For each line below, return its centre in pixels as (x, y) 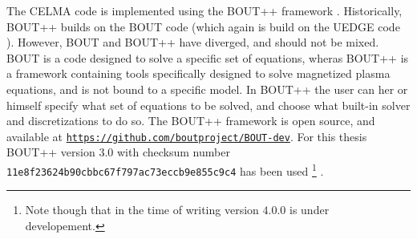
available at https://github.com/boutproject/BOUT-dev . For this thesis (187, 136)
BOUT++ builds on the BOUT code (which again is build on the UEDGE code (203, 26)
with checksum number (173, 152)
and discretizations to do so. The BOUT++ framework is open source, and (191, 121)
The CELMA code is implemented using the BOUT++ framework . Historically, (204, 10)
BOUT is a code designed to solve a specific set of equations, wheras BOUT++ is (208, 57)
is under (310, 210)
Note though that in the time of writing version (142, 210)
